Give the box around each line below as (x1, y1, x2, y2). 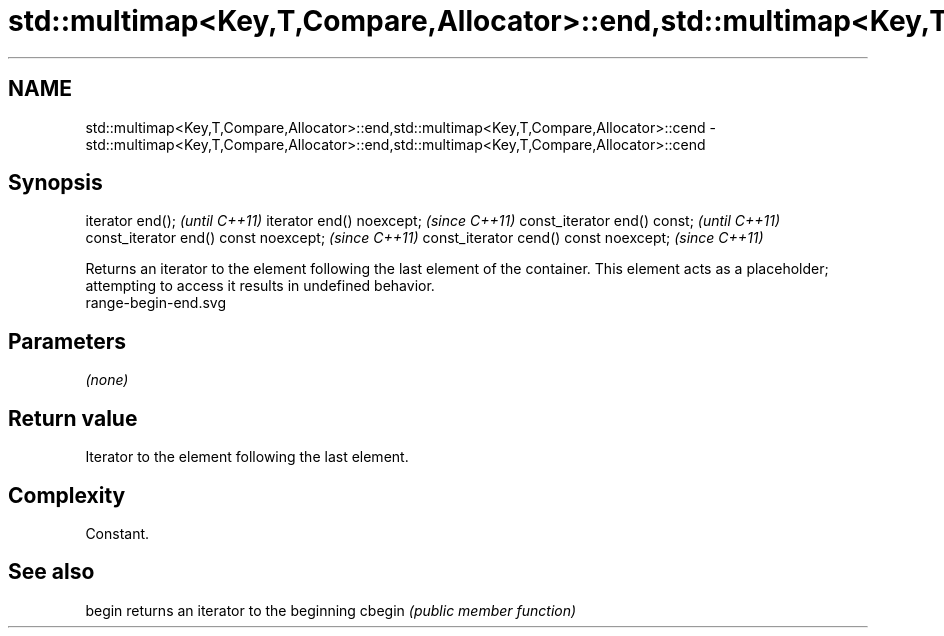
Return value (8, 405, 138, 431)
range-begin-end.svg (85, 294, 227, 312)
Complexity (8, 482, 126, 508)
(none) (85, 371, 129, 389)
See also (8, 559, 95, 585)
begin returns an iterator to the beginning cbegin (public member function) (85, 601, 577, 619)
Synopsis (8, 170, 103, 196)
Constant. (85, 524, 150, 542)
